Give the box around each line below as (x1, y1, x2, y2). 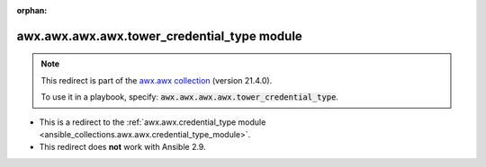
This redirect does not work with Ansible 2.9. (39, 142, 206, 153)
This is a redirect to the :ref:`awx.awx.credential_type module (39, 117, 266, 127)
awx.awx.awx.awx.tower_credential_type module (16, 28, 303, 44)
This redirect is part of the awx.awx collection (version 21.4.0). (40, 75, 273, 85)
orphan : (16, 5, 48, 15)
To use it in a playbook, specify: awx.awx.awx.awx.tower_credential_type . (40, 92, 339, 102)
